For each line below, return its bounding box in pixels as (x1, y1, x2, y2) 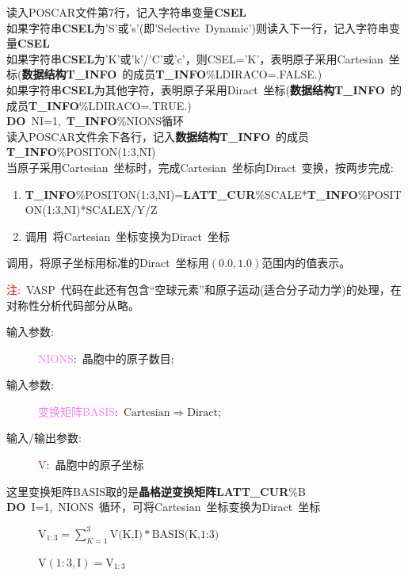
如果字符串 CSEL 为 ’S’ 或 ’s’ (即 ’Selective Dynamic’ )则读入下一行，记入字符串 (6, 19, 389, 36)
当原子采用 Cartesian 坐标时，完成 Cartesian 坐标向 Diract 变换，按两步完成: (6, 158, 394, 175)
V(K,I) (109, 528, 143, 540)
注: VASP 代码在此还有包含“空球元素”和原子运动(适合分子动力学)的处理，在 (6, 280, 402, 297)
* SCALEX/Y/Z (80, 201, 158, 218)
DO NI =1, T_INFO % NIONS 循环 (6, 113, 185, 129)
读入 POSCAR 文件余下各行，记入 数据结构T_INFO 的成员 (6, 128, 309, 144)
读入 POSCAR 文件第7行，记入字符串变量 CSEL (6, 4, 246, 20)
